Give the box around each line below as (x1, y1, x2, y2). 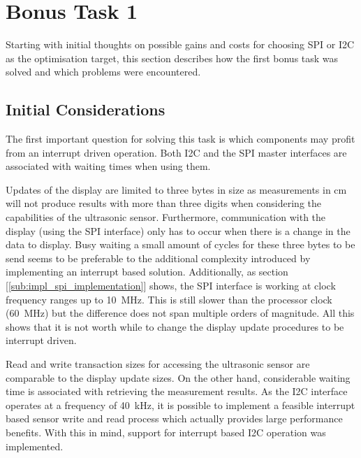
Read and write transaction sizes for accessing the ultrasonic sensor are (6, 357, 310, 371)
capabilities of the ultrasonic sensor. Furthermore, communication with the (6, 210, 326, 224)
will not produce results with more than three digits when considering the (6, 196, 322, 210)
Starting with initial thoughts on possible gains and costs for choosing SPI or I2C (6, 37, 355, 52)
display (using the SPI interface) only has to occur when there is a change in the (6, 223, 351, 238)
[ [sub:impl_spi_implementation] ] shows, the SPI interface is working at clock (6, 278, 336, 293)
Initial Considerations (6, 99, 165, 120)
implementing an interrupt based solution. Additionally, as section (6, 264, 288, 279)
